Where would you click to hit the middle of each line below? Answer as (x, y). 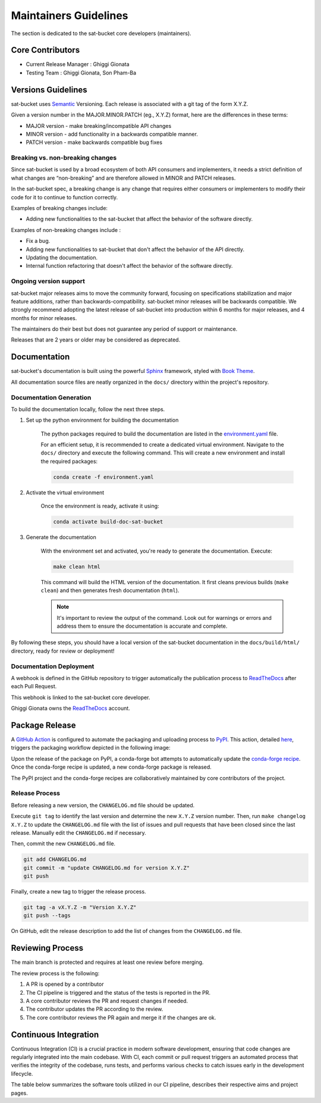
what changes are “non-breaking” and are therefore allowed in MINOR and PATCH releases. (123, 178)
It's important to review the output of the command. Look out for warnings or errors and (164, 618)
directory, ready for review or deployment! (63, 651)
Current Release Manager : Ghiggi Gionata (78, 64)
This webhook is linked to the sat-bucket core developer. (81, 697)
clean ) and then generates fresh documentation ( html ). (110, 590)
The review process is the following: (55, 973)
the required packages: (69, 461)
